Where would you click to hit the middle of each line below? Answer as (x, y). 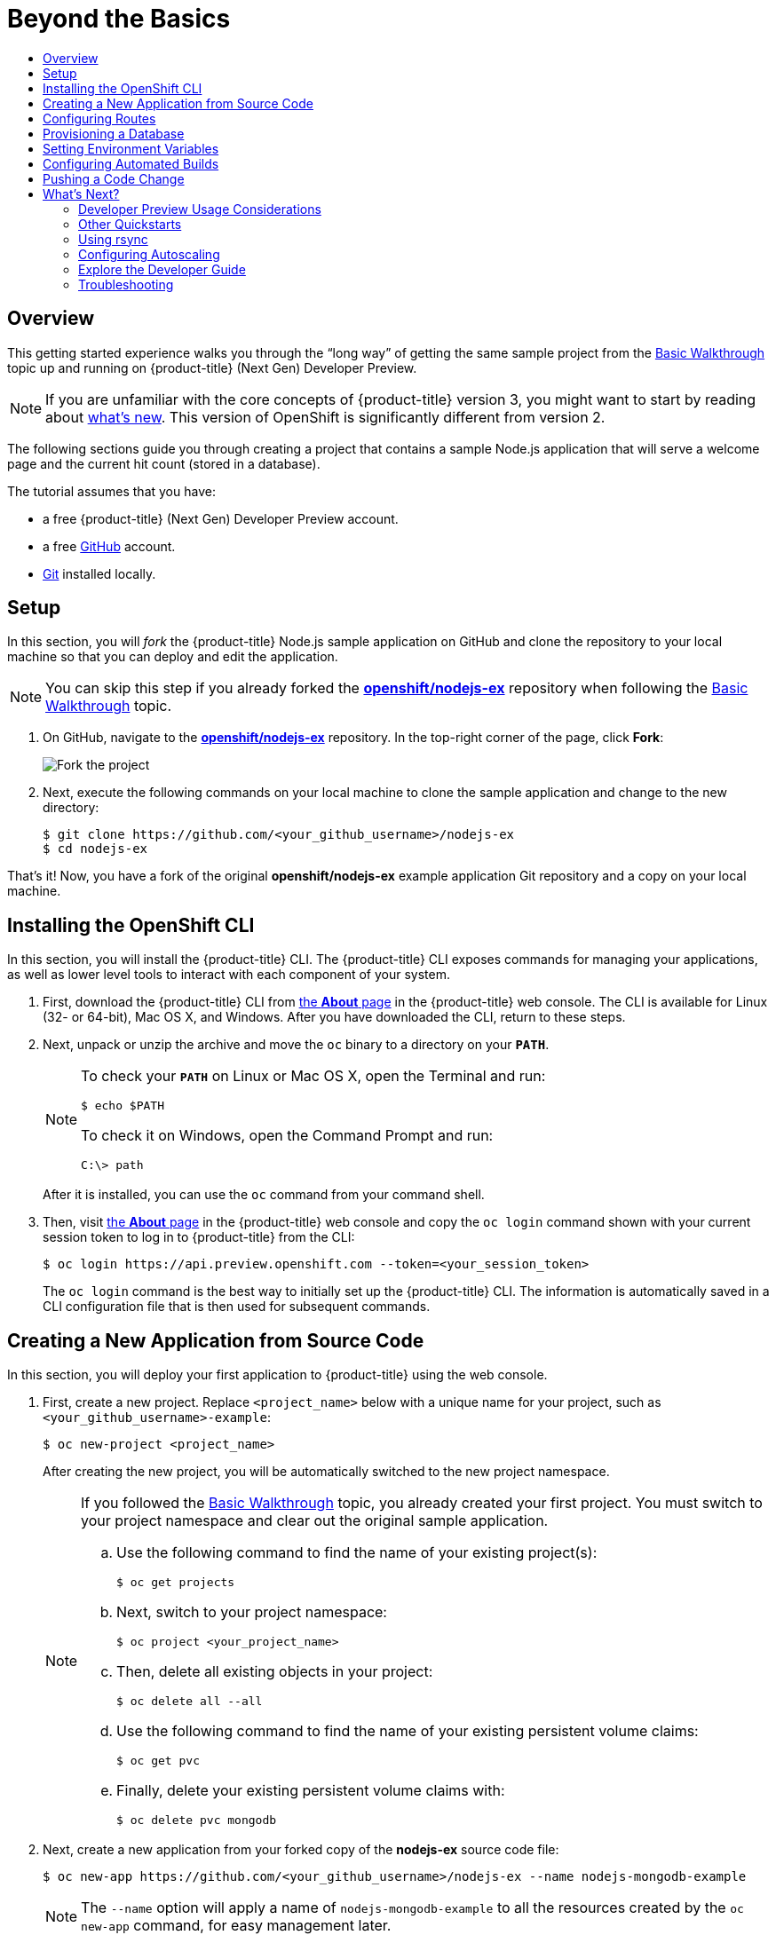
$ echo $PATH (123, 1106)
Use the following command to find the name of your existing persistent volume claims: (408, 1731)
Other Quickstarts (130, 224)
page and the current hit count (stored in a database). (164, 463)
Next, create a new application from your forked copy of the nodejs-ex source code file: (301, 1850)
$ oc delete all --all (190, 1702)
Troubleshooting (126, 284)
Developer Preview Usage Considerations (200, 209)
